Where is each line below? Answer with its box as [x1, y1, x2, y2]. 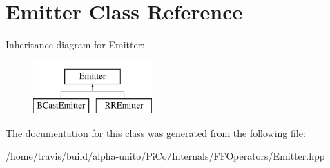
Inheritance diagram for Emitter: [6, 37, 145, 52]
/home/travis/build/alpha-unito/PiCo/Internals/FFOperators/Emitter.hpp [6, 149, 325, 163]
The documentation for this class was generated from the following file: [6, 125, 306, 140]
